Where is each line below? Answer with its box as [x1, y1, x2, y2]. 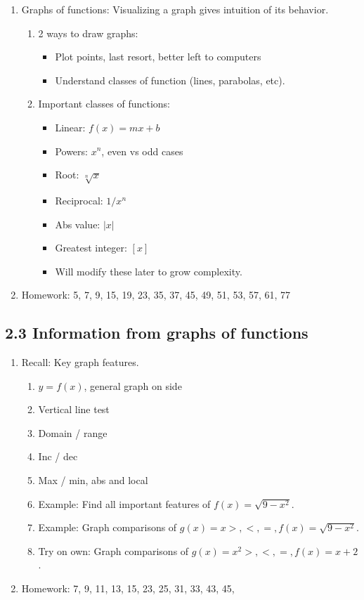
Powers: [55, 143, 88, 158]
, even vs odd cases [101, 143, 183, 158]
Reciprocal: [55, 193, 103, 207]
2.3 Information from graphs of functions [5, 322, 308, 344]
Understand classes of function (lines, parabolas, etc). [55, 72, 285, 87]
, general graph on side [84, 378, 182, 393]
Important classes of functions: [38, 96, 170, 111]
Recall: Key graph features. [21, 355, 139, 370]
